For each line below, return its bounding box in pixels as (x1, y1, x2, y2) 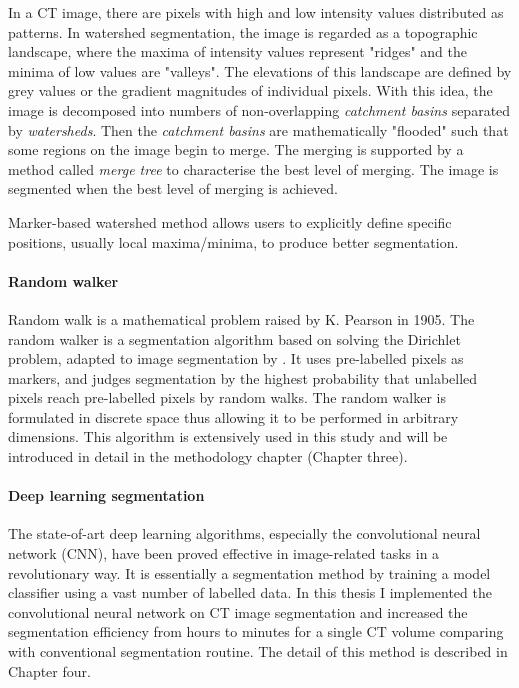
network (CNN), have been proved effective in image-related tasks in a (8, 543, 440, 564)
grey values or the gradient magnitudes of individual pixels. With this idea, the (8, 80, 493, 101)
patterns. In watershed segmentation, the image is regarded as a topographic (8, 21, 478, 42)
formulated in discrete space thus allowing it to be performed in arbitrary (8, 406, 459, 427)
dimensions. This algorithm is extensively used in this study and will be (8, 426, 448, 447)
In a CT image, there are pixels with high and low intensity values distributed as (8, 2, 504, 22)
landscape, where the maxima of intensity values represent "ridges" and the (8, 41, 467, 62)
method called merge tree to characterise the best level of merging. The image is (8, 158, 499, 179)
